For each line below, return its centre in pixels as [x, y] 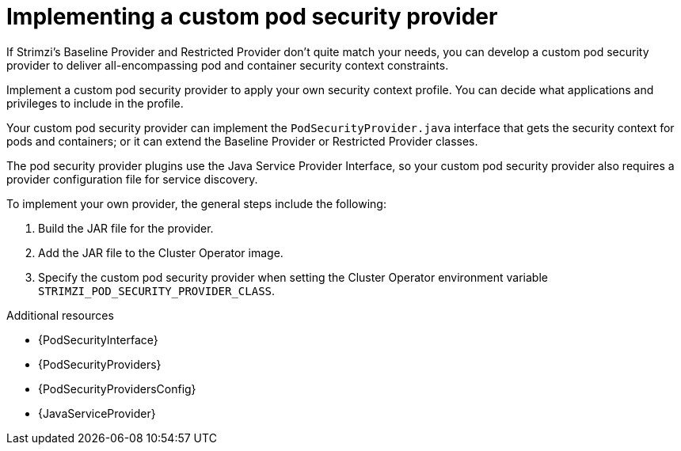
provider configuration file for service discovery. [132, 179]
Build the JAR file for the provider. [126, 228]
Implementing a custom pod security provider [252, 17]
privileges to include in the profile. [95, 103]
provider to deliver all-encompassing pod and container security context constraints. [228, 65]
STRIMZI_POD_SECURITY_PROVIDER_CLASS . [157, 290]
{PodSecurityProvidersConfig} [117, 388]
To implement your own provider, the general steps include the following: [196, 203]
